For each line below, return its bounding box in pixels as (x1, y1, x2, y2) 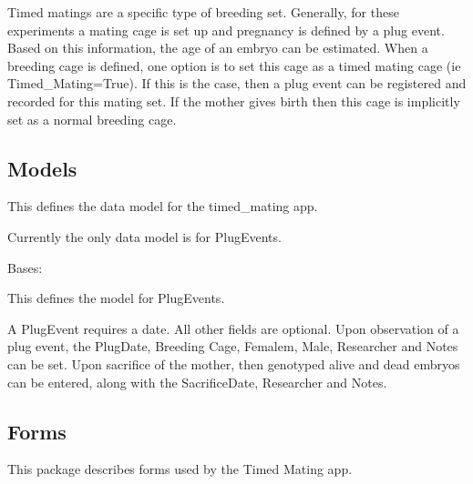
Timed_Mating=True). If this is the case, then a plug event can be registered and (7, 74, 467, 93)
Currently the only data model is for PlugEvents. (7, 227, 282, 246)
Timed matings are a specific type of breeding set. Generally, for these (7, 3, 399, 21)
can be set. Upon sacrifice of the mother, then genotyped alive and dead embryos (7, 354, 460, 373)
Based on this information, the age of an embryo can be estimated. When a (7, 38, 428, 57)
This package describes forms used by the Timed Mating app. (7, 459, 353, 479)
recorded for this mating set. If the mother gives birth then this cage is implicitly (7, 91, 460, 110)
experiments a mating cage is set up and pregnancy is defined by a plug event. (7, 20, 445, 39)
